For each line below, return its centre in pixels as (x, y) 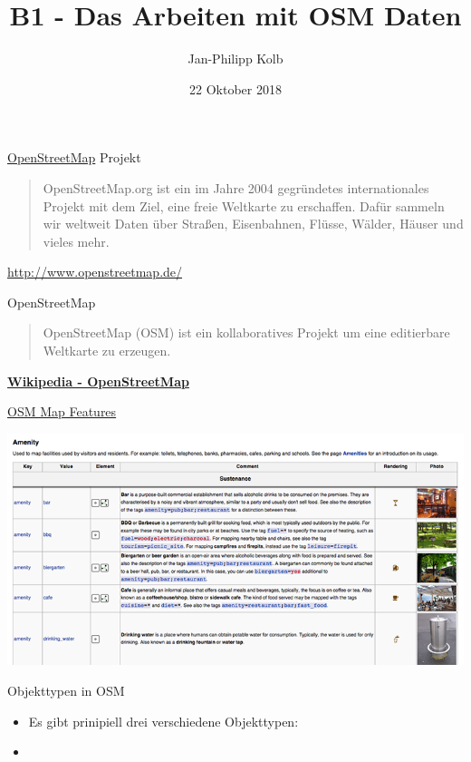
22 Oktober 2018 (235, 88)
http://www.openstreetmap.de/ (95, 272)
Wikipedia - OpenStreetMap (98, 381)
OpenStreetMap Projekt (74, 157)
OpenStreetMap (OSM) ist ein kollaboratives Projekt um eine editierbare (246, 332)
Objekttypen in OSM (66, 691)
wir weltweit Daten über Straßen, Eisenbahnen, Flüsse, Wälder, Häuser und (253, 224)
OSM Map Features (62, 411)
